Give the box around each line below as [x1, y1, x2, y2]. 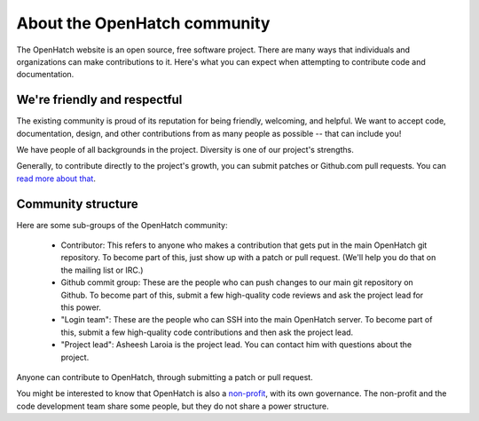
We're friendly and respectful [16, 92, 183, 107]
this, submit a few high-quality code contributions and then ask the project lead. [60, 327, 354, 338]
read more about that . [16, 173, 97, 184]
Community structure [16, 196, 139, 211]
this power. [60, 302, 102, 313]
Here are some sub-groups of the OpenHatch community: [16, 219, 228, 230]
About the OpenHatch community [16, 13, 271, 33]
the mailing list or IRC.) [60, 265, 144, 275]
